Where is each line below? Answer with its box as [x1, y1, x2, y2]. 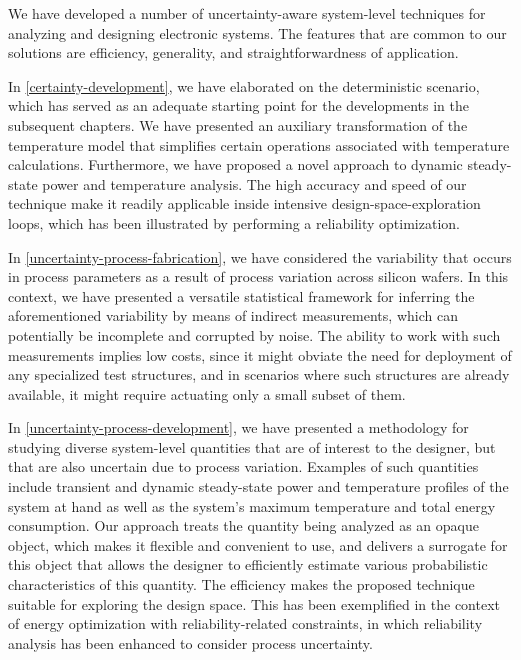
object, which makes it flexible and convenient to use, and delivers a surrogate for [8, 534, 508, 555]
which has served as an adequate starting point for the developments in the [8, 95, 469, 116]
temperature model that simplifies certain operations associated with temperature [8, 134, 510, 155]
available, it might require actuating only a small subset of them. [8, 383, 406, 404]
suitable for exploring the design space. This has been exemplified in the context [8, 593, 501, 614]
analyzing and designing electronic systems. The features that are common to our [8, 22, 507, 43]
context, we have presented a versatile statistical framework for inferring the [8, 285, 475, 306]
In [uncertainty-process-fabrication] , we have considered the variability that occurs [8, 246, 512, 267]
